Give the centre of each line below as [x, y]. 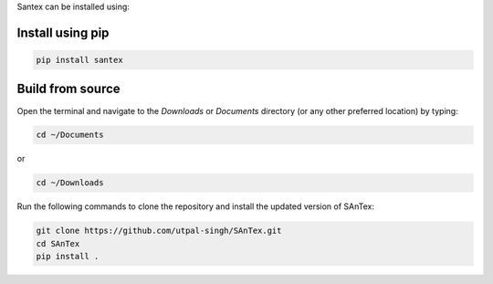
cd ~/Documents [70, 135]
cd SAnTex [58, 243]
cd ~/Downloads [70, 183]
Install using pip [63, 32]
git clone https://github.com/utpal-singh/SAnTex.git [159, 231]
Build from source [68, 89]
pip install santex [79, 60]
